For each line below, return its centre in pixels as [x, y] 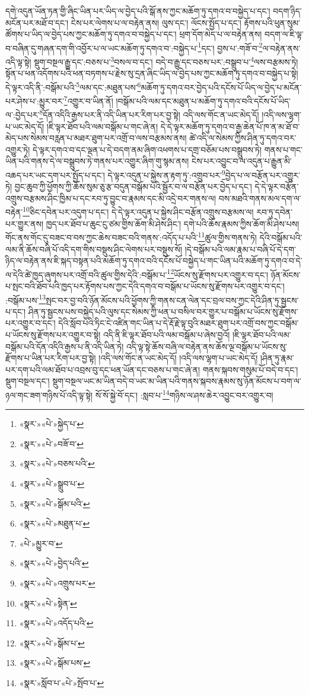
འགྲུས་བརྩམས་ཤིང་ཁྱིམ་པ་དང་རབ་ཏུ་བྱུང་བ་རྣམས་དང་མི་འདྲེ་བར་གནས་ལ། [111, 198]
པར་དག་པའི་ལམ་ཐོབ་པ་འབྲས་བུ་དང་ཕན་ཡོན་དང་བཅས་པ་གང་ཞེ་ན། [103, 369]
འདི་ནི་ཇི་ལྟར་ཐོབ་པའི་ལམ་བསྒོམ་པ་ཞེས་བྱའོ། [167, 334]
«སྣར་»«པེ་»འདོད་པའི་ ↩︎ [56, 623]
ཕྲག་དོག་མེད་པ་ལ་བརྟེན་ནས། [221, 34]
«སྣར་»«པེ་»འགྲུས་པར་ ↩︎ [57, 583]
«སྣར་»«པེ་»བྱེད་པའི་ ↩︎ [54, 563]
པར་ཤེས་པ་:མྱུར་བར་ [35, 101]
